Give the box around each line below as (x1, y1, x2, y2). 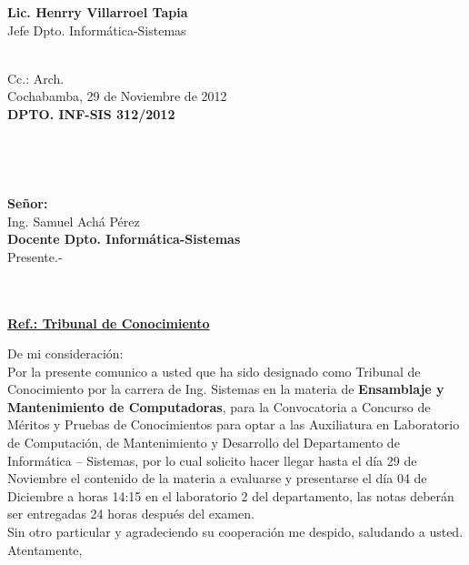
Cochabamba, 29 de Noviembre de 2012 (7, 86, 227, 106)
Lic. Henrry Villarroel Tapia (7, 3, 188, 21)
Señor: (7, 193, 48, 212)
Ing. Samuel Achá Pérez (7, 211, 140, 230)
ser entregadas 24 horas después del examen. (7, 504, 254, 523)
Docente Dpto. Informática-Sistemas (7, 229, 241, 248)
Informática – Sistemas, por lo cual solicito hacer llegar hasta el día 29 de (7, 450, 417, 469)
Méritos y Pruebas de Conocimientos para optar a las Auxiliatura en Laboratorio (7, 415, 460, 434)
